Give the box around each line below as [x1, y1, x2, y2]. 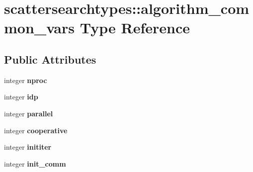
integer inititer [4, 142, 52, 152]
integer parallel [4, 108, 53, 118]
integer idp [4, 91, 38, 102]
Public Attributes [4, 51, 96, 67]
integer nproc [4, 75, 47, 85]
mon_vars [4, 17, 75, 38]
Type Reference [80, 17, 190, 38]
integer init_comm [4, 158, 66, 169]
